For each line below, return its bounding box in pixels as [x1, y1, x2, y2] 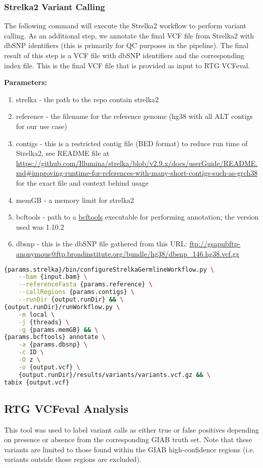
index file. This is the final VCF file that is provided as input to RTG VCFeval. [4, 60, 250, 70]
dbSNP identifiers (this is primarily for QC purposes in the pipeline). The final [4, 40, 249, 51]
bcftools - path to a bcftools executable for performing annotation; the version [16, 211, 259, 222]
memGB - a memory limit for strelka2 [16, 194, 134, 205]
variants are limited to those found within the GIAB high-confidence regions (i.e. [4, 444, 255, 454]
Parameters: [4, 77, 47, 88]
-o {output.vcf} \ [18, 363, 80, 371]
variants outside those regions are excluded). [4, 454, 142, 464]
